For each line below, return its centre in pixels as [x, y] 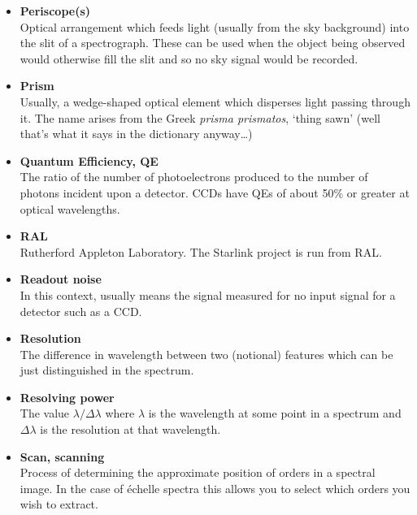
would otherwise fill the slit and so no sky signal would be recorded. [189, 58]
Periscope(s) [55, 11]
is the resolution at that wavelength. [130, 429]
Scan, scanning [62, 456]
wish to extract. [59, 504]
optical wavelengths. [70, 208]
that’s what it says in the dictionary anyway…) [136, 134]
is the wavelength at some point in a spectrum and [275, 413]
